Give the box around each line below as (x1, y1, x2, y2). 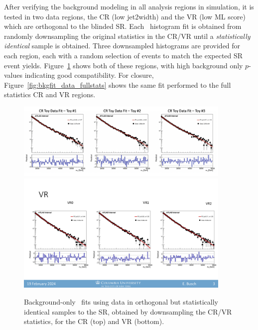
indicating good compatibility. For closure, (24, 70, 154, 80)
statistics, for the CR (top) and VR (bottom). (24, 316, 164, 327)
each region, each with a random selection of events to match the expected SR (4, 50, 243, 60)
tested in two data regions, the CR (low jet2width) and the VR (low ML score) (4, 11, 246, 21)
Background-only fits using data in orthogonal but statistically (24, 296, 218, 307)
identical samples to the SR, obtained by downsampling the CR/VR (24, 306, 232, 317)
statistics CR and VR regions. (4, 89, 96, 100)
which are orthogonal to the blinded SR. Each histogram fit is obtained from (4, 21, 242, 31)
